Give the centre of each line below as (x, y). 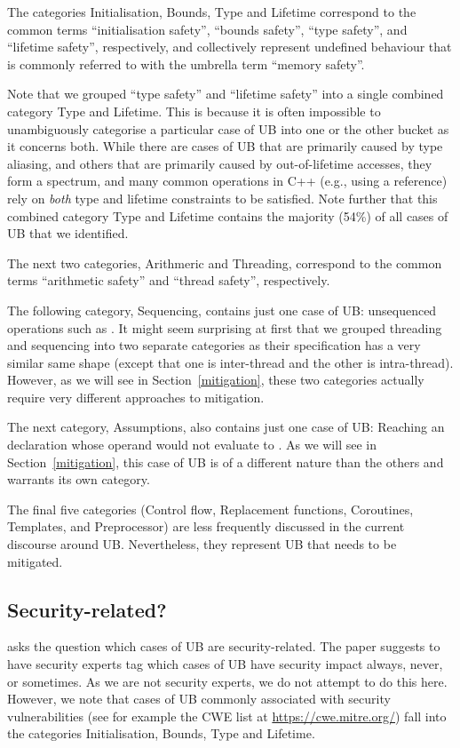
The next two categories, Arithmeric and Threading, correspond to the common (225, 263)
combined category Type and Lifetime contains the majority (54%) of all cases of (228, 215)
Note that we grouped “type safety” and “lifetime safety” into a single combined (226, 94)
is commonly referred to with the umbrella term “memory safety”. (186, 64)
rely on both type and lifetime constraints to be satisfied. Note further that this (222, 198)
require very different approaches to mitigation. (136, 397)
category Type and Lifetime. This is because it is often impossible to (194, 111)
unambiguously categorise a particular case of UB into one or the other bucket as (228, 128)
